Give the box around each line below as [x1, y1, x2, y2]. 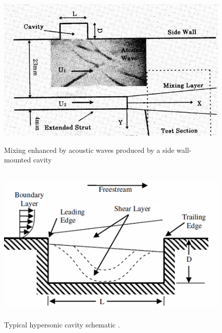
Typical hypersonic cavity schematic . [4, 319, 120, 330]
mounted [4, 154, 31, 165]
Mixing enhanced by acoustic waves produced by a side [4, 144, 175, 155]
